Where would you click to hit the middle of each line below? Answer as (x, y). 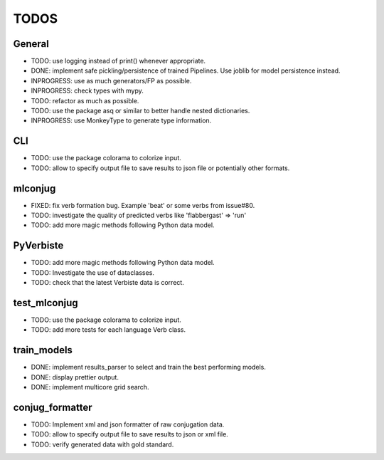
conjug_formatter (53, 407)
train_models (43, 350)
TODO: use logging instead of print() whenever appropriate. (118, 61)
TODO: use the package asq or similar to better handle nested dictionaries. (140, 111)
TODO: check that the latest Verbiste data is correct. (107, 283)
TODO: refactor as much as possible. (85, 100)
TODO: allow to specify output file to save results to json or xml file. (130, 434)
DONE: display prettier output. (75, 377)
